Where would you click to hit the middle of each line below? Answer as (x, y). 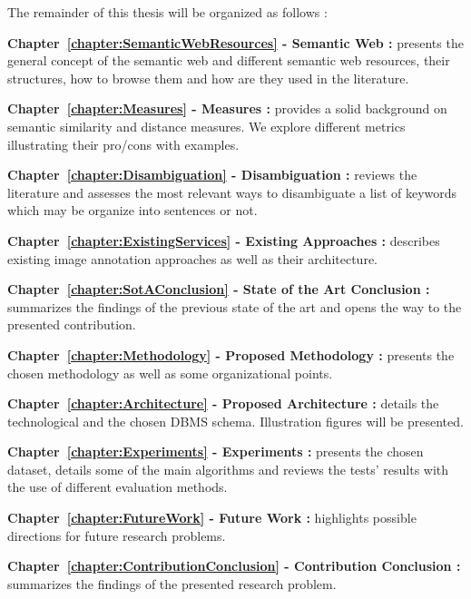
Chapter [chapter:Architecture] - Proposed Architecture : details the (223, 403)
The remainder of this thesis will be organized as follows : (167, 12)
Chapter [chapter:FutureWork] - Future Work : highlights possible (212, 518)
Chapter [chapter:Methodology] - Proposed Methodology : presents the (231, 354)
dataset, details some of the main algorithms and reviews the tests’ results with (228, 469)
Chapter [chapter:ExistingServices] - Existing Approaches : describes (224, 240)
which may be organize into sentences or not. (132, 210)
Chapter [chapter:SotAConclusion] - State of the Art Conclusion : (219, 289)
